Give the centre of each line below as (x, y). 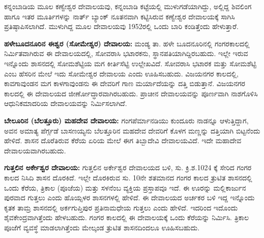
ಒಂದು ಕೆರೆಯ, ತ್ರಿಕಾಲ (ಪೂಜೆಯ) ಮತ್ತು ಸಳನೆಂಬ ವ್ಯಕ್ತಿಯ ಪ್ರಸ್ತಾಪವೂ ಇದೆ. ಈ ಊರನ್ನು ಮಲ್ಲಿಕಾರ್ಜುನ (125, 187)
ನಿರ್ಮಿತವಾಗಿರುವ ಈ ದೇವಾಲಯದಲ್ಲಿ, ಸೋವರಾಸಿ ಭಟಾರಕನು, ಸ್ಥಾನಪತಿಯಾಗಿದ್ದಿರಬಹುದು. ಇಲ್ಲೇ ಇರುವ (126, 53)
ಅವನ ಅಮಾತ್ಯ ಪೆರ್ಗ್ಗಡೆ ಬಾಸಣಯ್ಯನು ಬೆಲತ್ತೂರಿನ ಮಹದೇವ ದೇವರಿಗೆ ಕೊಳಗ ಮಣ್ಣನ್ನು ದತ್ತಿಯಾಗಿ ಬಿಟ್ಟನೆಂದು (132, 130)
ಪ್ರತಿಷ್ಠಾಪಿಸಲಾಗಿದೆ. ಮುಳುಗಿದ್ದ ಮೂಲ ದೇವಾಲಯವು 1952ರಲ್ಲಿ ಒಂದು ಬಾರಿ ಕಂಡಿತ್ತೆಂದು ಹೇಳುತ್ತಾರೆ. (121, 26)
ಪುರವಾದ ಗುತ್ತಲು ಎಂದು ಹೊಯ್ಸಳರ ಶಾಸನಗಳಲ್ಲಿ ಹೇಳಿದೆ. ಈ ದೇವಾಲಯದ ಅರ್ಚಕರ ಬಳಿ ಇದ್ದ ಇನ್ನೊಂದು (129, 197)
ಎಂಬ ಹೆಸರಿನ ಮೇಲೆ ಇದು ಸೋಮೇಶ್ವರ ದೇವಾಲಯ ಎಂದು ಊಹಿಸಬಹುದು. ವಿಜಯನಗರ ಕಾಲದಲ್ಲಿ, (121, 73)
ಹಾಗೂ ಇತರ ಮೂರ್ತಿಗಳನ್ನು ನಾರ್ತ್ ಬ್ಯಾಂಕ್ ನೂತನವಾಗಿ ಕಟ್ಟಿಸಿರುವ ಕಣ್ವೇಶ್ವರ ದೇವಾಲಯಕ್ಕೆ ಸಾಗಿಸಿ (120, 16)
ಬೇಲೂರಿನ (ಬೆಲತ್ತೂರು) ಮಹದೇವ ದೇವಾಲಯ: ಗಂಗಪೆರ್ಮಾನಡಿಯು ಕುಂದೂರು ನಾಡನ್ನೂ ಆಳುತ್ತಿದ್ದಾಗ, (126, 120)
